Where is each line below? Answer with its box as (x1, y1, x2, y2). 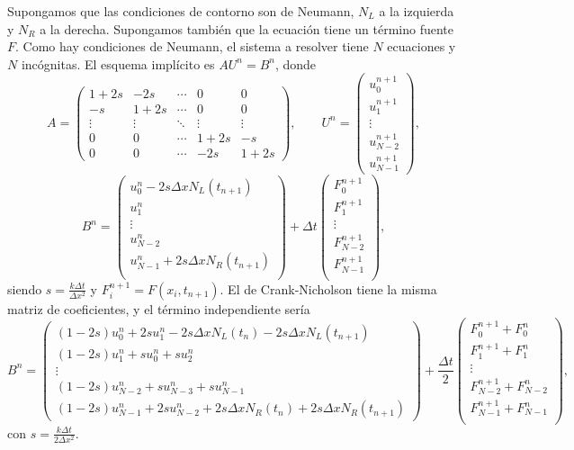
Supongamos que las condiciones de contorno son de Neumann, (7, 2, 354, 20)
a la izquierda (379, 2, 454, 20)
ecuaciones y (387, 37, 456, 56)
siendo (7, 279, 42, 298)
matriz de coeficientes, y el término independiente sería (7, 299, 310, 318)
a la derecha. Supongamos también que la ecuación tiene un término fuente (40, 19, 454, 38)
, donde (274, 54, 317, 73)
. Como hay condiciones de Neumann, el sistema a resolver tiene (15, 37, 369, 56)
